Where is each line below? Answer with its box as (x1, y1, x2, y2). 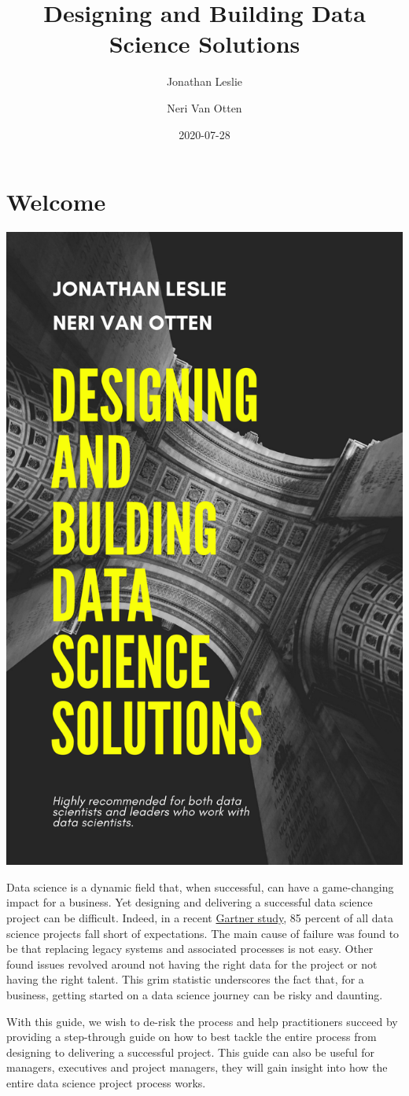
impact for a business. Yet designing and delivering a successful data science (6, 894, 373, 910)
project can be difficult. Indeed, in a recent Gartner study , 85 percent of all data (6, 909, 393, 925)
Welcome (6, 186, 106, 218)
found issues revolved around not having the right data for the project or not (6, 955, 378, 972)
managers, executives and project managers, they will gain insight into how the (6, 1059, 388, 1076)
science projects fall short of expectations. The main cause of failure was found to (6, 925, 400, 941)
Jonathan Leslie (166, 73, 243, 90)
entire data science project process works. (6, 1074, 206, 1090)
